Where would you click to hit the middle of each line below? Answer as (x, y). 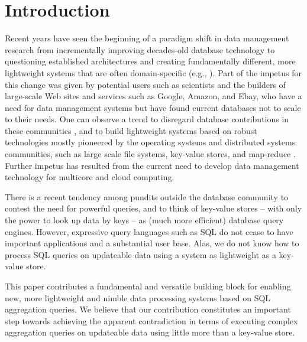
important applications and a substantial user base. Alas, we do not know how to (152, 243)
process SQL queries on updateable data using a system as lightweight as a (140, 254)
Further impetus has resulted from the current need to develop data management (152, 165)
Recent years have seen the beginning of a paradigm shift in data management (147, 38)
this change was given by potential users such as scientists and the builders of (145, 84)
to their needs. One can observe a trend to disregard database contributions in (147, 119)
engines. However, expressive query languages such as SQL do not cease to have (149, 231)
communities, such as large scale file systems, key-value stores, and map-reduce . (150, 154)
